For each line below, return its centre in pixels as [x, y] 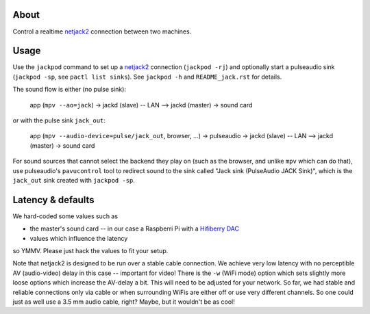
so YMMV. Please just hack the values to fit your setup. [90, 251]
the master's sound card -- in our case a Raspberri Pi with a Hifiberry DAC [135, 228]
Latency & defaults [54, 199]
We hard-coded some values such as [65, 216]
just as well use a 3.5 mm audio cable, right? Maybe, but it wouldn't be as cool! [124, 302]
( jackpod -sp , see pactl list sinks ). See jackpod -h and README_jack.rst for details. [147, 77]
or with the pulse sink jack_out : [59, 120]
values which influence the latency [79, 238]
